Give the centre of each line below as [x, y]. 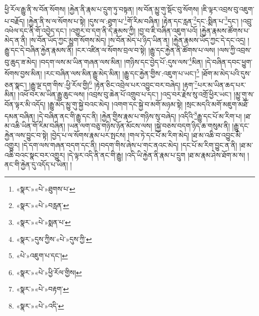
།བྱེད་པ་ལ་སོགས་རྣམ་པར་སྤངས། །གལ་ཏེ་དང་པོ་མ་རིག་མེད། [120, 135]
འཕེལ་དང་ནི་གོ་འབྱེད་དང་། [36, 30]
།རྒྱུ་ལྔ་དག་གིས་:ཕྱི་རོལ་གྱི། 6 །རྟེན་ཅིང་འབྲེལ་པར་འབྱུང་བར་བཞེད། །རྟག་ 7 [113, 84]
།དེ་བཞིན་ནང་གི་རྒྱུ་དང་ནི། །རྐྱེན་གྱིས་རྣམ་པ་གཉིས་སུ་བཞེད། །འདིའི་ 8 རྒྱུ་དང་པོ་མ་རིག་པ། [140, 115]
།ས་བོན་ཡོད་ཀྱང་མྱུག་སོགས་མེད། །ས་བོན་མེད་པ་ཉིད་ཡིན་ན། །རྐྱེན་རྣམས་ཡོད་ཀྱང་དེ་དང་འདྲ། [137, 40]
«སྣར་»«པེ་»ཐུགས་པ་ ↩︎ [46, 188]
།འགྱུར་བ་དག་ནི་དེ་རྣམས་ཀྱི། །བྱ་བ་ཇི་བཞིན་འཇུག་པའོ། [133, 30]
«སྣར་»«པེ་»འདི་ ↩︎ [40, 305]
